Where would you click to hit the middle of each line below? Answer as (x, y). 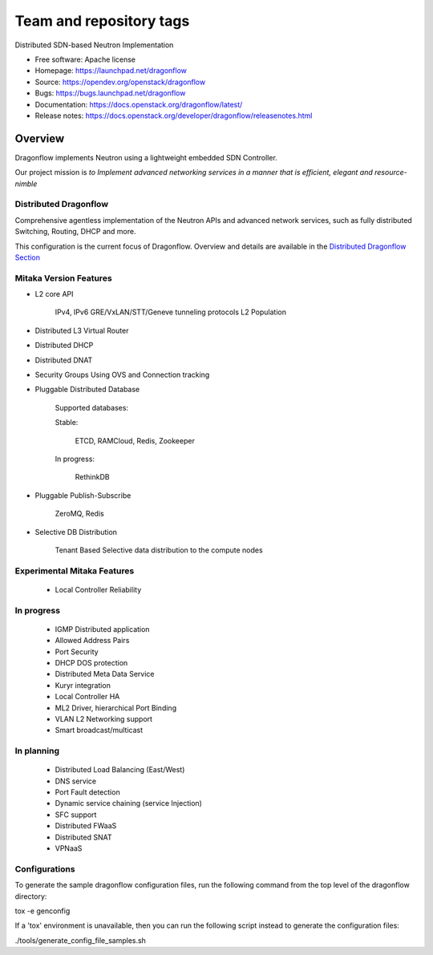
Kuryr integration (83, 685)
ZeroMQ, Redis (79, 514)
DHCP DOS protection (91, 662)
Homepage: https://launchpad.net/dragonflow (111, 71)
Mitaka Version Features (63, 278)
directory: (31, 896)
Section (27, 257)
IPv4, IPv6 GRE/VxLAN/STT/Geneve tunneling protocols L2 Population (170, 312)
